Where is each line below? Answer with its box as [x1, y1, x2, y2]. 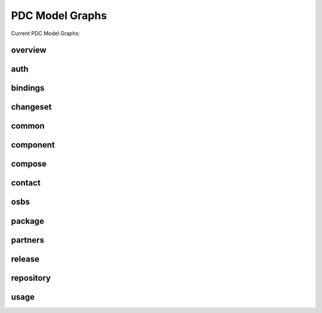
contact [11, 178, 41, 188]
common [11, 121, 45, 131]
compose [11, 159, 47, 169]
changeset [11, 102, 52, 112]
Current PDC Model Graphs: [11, 30, 80, 37]
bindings [11, 83, 45, 93]
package [11, 216, 45, 226]
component [11, 140, 55, 150]
